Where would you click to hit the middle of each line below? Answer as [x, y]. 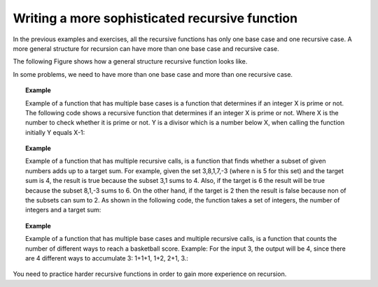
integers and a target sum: [63, 210]
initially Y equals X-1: [55, 132]
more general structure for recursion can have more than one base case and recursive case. [146, 48]
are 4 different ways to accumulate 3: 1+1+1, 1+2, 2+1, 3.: [107, 258]
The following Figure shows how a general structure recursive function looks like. [130, 61]
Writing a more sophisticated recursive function [155, 18]
